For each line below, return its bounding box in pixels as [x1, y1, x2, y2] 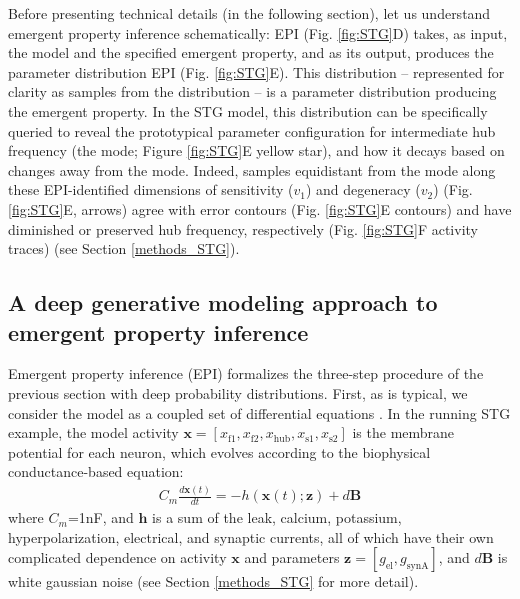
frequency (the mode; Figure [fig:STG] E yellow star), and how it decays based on [8, 140, 505, 161]
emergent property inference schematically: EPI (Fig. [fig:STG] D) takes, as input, [8, 22, 508, 43]
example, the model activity [8, 422, 179, 443]
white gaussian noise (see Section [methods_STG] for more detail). [8, 571, 419, 592]
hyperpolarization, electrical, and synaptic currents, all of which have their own [8, 526, 494, 547]
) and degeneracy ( [305, 179, 421, 200]
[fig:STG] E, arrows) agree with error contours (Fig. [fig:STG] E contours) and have [8, 198, 512, 219]
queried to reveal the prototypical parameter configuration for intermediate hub [8, 120, 496, 141]
